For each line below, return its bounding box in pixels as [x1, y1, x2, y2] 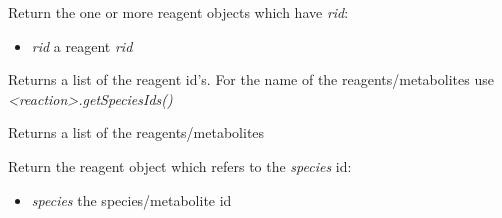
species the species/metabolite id [31, 189, 232, 210]
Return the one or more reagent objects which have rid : [8, 2, 349, 22]
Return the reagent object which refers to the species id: [8, 155, 352, 176]
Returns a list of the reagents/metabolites [8, 122, 265, 143]
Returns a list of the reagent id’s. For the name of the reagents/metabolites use [8, 69, 494, 90]
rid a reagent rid [31, 35, 133, 56]
